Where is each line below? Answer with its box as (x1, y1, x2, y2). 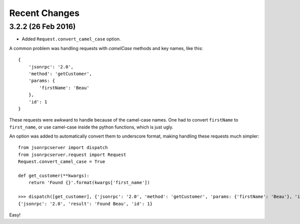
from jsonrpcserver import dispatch (18, 145, 108, 150)
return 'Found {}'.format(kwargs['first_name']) (28, 180, 150, 185)
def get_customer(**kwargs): (18, 173, 89, 178)
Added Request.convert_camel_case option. (21, 36, 121, 42)
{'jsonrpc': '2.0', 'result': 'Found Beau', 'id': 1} (18, 200, 152, 206)
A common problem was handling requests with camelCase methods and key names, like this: (9, 45, 203, 51)
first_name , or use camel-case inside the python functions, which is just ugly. (9, 124, 173, 130)
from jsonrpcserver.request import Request (18, 151, 126, 157)
